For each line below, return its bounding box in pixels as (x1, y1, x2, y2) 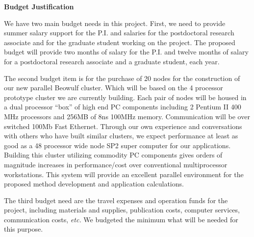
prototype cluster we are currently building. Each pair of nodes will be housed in (4, 92, 247, 102)
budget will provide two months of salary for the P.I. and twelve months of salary (4, 47, 249, 57)
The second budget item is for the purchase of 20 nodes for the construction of (4, 73, 240, 83)
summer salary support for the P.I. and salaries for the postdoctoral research (4, 27, 234, 38)
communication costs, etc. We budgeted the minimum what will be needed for (4, 214, 238, 224)
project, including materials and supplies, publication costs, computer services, (4, 205, 240, 215)
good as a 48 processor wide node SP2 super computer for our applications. (4, 140, 231, 150)
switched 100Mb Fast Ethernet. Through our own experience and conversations (4, 121, 242, 131)
